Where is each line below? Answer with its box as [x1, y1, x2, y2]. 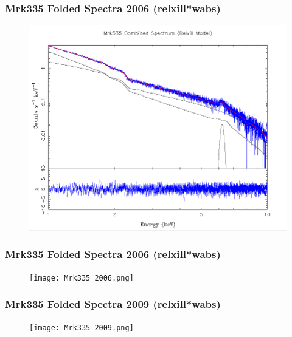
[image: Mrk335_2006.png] [29, 273, 134, 282]
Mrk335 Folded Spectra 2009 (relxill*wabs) [5, 296, 221, 311]
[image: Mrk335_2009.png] [29, 323, 134, 332]
